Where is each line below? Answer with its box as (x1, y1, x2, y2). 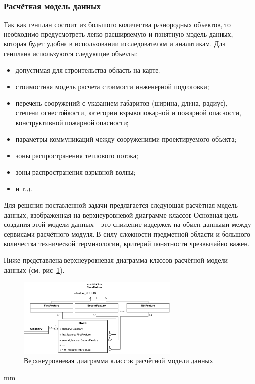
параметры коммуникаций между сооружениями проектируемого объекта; (15, 133, 237, 144)
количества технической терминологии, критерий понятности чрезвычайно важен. (4, 238, 250, 249)
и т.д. (15, 183, 32, 193)
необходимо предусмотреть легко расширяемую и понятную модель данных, (4, 29, 233, 39)
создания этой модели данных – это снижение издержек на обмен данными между (4, 219, 251, 229)
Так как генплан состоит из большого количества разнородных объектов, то (4, 19, 231, 30)
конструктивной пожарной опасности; (15, 117, 129, 127)
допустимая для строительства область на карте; (15, 64, 160, 75)
